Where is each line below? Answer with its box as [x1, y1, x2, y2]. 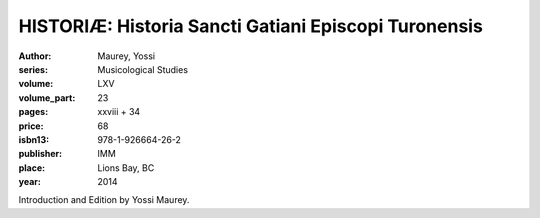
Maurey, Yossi [97, 50, 155, 62]
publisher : [18, 148, 63, 160]
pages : [18, 106, 49, 118]
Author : [18, 50, 52, 62]
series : [18, 63, 49, 75]
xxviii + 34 [97, 106, 141, 118]
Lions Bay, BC [97, 161, 155, 174]
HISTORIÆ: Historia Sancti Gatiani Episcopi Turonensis [18, 15, 484, 37]
